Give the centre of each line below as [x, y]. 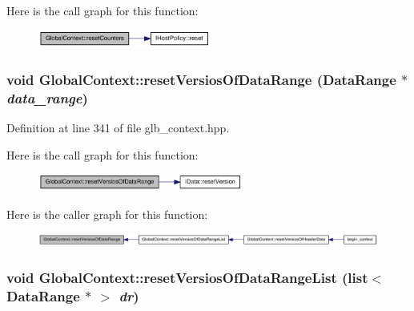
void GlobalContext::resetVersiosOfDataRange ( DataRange [201, 79]
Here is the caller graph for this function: [107, 214]
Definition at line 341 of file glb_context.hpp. [118, 128]
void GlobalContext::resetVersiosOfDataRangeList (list [187, 277]
